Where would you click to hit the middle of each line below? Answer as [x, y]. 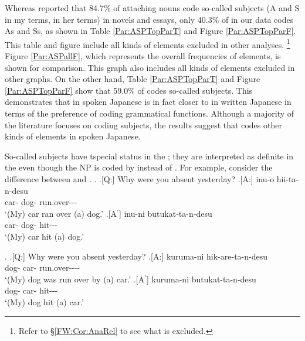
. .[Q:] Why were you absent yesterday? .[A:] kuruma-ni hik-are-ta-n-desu [136, 256]
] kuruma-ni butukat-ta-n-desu [201, 279]
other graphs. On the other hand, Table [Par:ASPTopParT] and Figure [133, 79]
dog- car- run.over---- [43, 267]
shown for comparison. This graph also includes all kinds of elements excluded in [150, 67]
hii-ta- [288, 178]
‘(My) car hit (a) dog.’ [45, 236]
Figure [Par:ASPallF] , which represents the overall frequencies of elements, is [143, 56]
